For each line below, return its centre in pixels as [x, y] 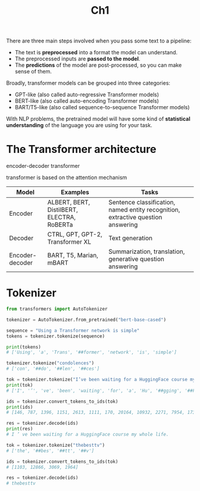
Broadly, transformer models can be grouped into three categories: [88, 83]
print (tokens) [24, 347]
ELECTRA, [62, 217]
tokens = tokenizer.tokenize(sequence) [56, 336]
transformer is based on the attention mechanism [67, 177]
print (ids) [20, 407]
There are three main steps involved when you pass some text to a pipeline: [99, 41]
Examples [75, 192]
